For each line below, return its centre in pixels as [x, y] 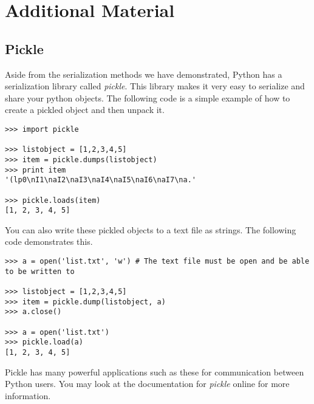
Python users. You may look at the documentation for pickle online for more [147, 384]
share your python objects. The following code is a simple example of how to [148, 98]
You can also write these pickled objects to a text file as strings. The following [151, 229]
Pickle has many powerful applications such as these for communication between [155, 371]
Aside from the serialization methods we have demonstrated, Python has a [144, 74]
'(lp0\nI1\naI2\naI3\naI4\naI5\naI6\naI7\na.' [101, 180]
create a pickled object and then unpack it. [85, 110]
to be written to [40, 271]
